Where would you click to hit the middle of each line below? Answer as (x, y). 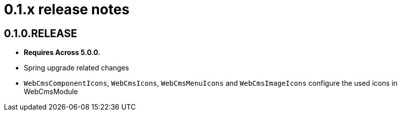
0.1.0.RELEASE (41, 33)
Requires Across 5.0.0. (62, 53)
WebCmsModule (51, 92)
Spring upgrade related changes (76, 68)
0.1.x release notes (67, 9)
